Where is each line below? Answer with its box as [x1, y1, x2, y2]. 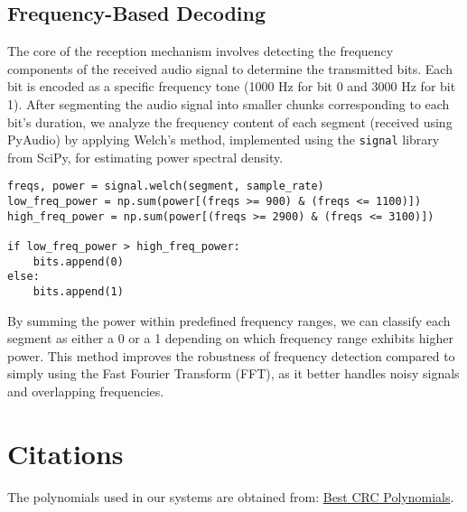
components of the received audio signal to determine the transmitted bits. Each [7, 59, 453, 78]
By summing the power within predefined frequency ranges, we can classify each [7, 311, 451, 330]
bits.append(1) [33, 285, 124, 299]
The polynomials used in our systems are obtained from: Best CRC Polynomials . [7, 487, 454, 506]
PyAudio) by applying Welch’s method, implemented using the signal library [7, 130, 440, 149]
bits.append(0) [33, 255, 124, 268]
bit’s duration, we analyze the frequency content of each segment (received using [7, 112, 453, 131]
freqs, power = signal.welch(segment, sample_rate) [7, 180, 324, 193]
